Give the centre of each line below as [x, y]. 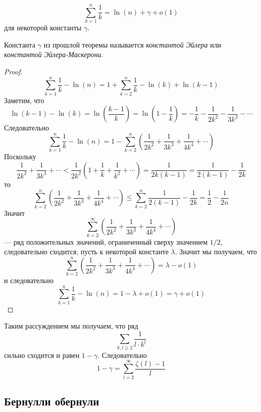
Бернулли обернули [52, 401]
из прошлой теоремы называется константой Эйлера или [133, 44]
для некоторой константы [43, 28]
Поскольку [20, 156]
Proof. [13, 71]
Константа [20, 44]
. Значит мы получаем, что [216, 251]
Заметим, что [24, 100]
